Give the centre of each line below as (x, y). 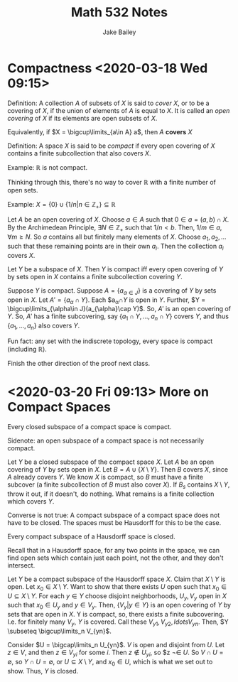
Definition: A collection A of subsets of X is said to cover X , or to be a (108, 103)
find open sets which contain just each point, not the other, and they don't (115, 558)
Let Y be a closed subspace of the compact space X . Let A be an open (111, 462)
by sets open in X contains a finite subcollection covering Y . (95, 276)
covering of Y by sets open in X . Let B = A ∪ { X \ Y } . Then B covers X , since (118, 469)
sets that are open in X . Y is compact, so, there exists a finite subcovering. (116, 615)
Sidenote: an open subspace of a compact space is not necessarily (106, 440)
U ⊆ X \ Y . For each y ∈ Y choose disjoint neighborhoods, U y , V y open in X (117, 596)
